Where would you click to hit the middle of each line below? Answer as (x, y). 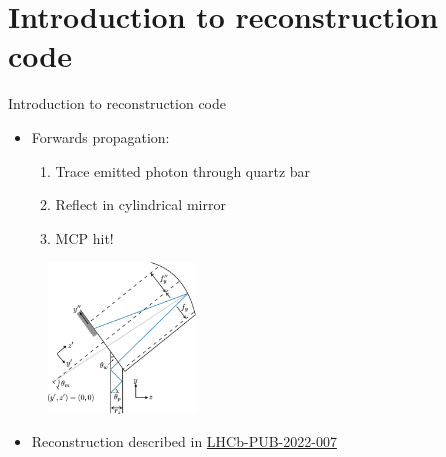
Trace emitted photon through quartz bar (183, 170)
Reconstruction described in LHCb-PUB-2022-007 (184, 441)
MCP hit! (84, 237)
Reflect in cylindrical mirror (140, 204)
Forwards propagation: (100, 136)
